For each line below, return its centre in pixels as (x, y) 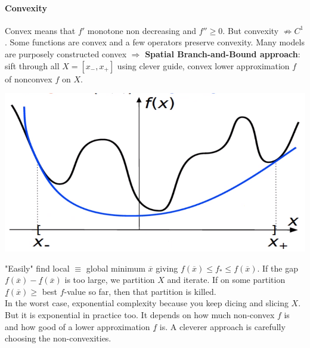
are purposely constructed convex (66, 53)
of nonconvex (29, 78)
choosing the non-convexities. (58, 338)
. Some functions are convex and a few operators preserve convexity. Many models (155, 42)
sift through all (32, 65)
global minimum (116, 268)
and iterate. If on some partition (226, 280)
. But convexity (251, 30)
